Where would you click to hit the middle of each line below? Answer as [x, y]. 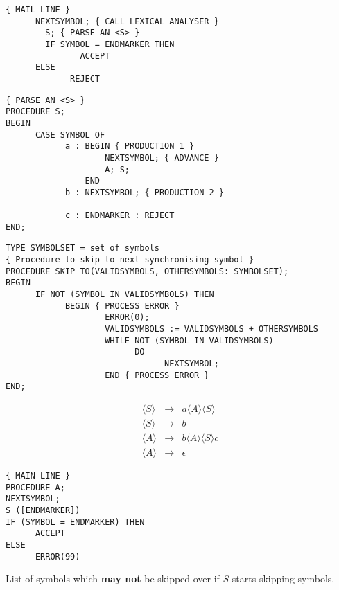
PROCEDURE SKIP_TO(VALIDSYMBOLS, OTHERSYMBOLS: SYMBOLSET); [147, 271]
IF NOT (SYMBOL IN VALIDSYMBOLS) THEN [124, 295]
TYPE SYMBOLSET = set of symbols [82, 248]
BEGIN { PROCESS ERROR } [122, 306]
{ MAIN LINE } [38, 476]
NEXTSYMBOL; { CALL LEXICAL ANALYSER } [127, 21]
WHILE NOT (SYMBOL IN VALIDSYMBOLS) [189, 340]
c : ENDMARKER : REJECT [120, 216]
